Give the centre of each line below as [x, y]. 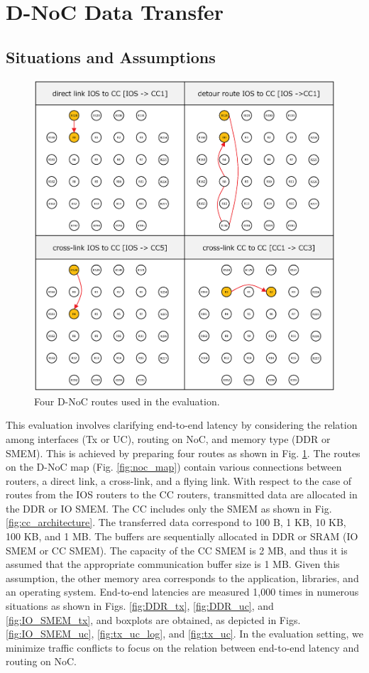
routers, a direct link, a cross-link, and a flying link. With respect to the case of [179, 480]
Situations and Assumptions [111, 56]
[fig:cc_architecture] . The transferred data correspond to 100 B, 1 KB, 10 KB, [176, 522]
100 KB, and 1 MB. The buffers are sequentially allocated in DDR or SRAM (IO [182, 536]
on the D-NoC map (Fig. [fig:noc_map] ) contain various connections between [174, 467]
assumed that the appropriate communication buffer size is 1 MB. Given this [173, 564]
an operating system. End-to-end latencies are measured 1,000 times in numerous [182, 592]
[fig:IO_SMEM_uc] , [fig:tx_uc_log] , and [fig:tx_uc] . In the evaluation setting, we [185, 634]
